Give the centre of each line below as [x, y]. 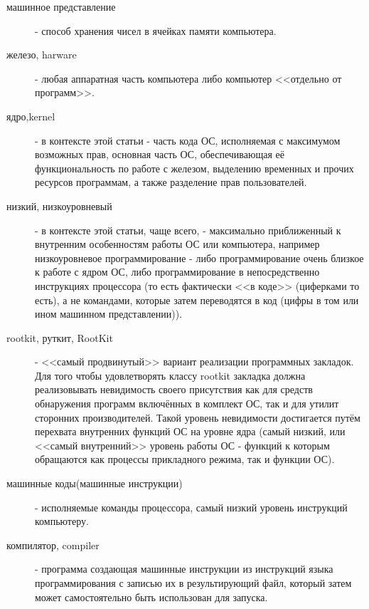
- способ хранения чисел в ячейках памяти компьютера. [156, 30]
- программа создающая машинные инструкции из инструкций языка [184, 569]
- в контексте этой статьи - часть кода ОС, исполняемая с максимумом [188, 140]
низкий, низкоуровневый [59, 205]
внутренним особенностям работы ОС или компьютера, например [177, 244]
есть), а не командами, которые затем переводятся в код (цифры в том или [197, 300]
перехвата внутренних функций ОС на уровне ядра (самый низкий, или [190, 431]
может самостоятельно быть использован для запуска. [151, 597]
